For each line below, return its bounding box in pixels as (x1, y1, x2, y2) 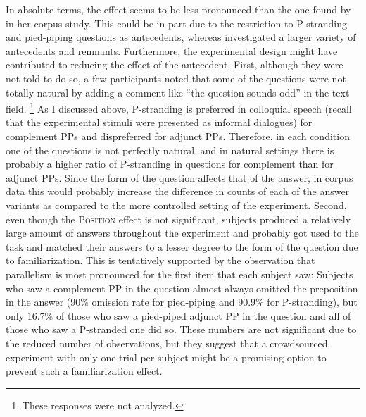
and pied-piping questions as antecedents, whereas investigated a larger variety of (6, 30, 356, 44)
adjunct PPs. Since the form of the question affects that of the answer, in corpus (6, 170, 353, 185)
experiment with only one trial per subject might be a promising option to (6, 349, 327, 364)
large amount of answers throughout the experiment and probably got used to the (6, 225, 359, 240)
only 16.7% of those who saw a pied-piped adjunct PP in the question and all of (6, 308, 351, 323)
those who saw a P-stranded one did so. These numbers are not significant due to (6, 322, 357, 337)
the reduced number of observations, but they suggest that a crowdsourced (6, 335, 328, 350)
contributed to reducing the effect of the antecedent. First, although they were (6, 57, 343, 72)
